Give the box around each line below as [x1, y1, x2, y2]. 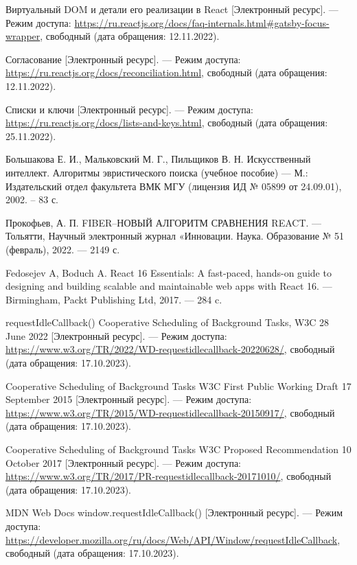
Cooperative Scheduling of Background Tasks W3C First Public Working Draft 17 [5, 378, 352, 393]
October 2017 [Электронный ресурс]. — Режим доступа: [5, 455, 241, 470]
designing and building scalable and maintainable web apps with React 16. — [5, 279, 332, 293]
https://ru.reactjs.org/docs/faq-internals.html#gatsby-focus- [74, 15, 330, 30]
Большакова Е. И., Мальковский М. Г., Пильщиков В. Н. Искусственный [5, 152, 311, 166]
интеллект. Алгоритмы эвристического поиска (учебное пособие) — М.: [5, 165, 308, 179]
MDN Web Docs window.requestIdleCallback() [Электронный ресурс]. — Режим [5, 505, 343, 520]
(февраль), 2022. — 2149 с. [5, 242, 120, 256]
